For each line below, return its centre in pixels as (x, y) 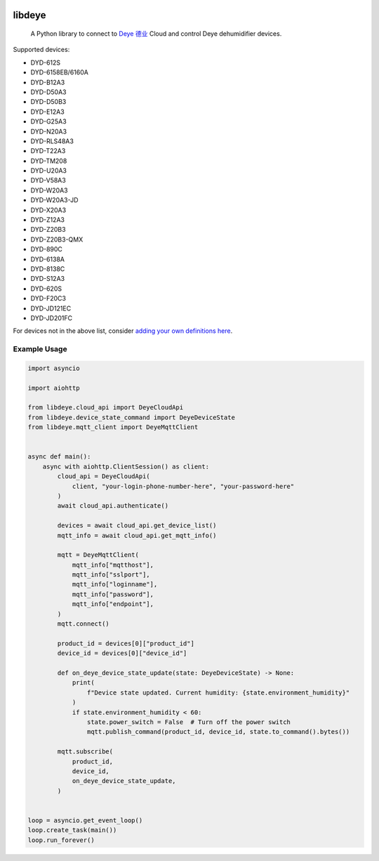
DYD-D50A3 (48, 92)
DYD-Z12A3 (48, 220)
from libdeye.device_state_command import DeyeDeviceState (131, 417)
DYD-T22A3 (48, 151)
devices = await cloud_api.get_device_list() (137, 526)
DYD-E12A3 (47, 112)
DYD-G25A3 (48, 121)
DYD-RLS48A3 (52, 141)
